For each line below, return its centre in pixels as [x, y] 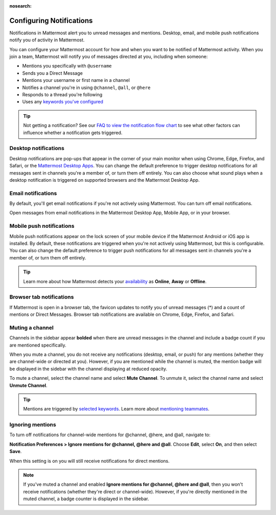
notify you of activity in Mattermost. [47, 40]
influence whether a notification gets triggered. [73, 133]
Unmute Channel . [28, 385]
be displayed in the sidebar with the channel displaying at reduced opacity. [88, 369]
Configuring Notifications [51, 20]
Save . [16, 452]
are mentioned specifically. [38, 345]
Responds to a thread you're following [62, 95]
